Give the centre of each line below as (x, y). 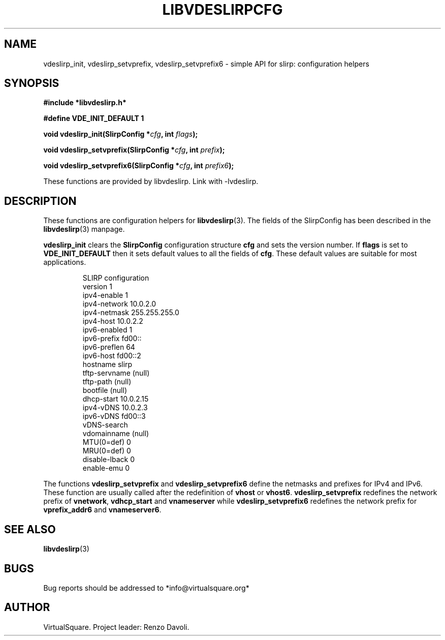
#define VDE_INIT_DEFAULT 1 (94, 118)
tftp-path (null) (107, 382)
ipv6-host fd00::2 (112, 356)
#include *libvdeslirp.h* (85, 103)
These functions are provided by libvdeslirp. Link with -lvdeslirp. (151, 181)
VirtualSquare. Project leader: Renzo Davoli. (116, 627)
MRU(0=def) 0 (107, 451)
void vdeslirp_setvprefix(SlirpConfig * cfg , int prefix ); (134, 150)
